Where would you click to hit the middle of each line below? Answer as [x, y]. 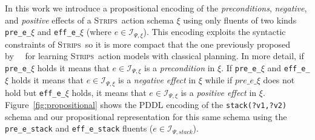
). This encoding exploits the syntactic [214, 32]
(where [99, 32]
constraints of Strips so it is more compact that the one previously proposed [148, 44]
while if [219, 80]
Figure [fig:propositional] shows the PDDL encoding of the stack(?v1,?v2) [146, 105]
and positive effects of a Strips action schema [89, 20]
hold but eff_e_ [35, 92]
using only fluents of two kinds [240, 20]
